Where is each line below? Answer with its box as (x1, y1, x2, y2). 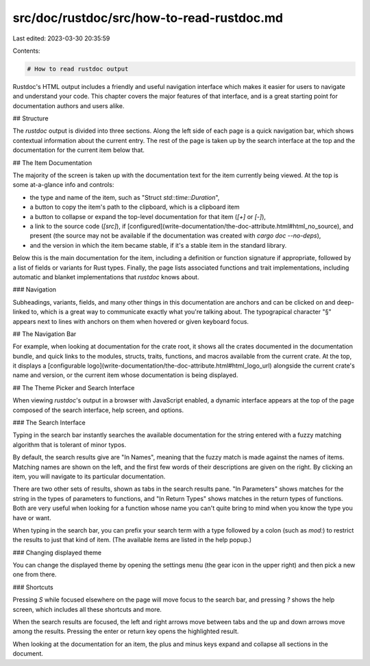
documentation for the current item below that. (12, 146, 145, 154)
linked (12, 308, 30, 316)
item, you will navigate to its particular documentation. (12, 472, 166, 481)
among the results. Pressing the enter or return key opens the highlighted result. (12, 627, 239, 636)
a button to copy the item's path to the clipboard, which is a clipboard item (29, 203, 240, 212)
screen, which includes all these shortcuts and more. (12, 605, 162, 613)
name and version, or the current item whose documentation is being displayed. (12, 371, 238, 379)
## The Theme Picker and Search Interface (12, 383, 135, 392)
